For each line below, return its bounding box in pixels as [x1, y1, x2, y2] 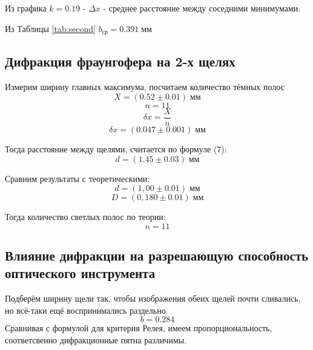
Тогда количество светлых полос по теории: [5, 210, 166, 223]
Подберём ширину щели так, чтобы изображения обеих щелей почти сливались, [5, 292, 301, 305]
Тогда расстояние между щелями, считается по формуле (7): [5, 142, 227, 155]
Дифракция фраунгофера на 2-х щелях [5, 52, 236, 71]
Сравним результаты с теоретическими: [5, 172, 150, 184]
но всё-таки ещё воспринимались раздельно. [5, 303, 168, 316]
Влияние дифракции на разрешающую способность [5, 246, 309, 265]
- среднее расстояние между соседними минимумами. [103, 2, 301, 14]
